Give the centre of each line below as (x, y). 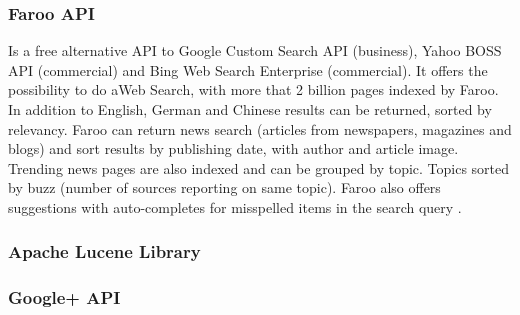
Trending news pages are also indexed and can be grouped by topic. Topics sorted (259, 167)
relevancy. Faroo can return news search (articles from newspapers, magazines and (260, 128)
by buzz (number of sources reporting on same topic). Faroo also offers (224, 187)
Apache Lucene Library (104, 251)
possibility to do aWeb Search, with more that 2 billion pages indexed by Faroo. (253, 89)
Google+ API (64, 297)
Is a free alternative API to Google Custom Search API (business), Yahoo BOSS (255, 50)
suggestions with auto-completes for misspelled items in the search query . (235, 206)
